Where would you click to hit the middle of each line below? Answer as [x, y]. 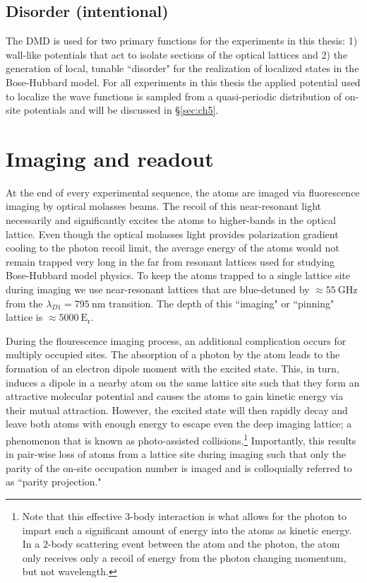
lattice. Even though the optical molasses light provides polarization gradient [172, 234]
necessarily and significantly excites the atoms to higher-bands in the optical [171, 220]
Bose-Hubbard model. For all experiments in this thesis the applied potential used [183, 82]
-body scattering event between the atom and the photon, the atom [194, 544]
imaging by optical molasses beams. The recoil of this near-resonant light [163, 206]
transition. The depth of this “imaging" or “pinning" [222, 303]
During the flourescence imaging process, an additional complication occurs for [176, 340]
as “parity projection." [54, 482]
